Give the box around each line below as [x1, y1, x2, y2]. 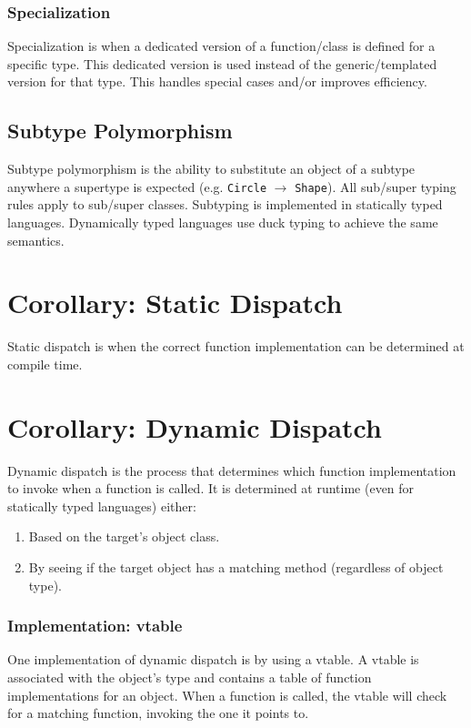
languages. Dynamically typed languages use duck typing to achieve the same [7, 213, 438, 232]
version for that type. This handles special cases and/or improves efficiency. [7, 72, 427, 91]
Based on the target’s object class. [28, 527, 220, 546]
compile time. [7, 354, 83, 373]
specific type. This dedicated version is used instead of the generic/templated [7, 54, 437, 73]
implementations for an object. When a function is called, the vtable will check [7, 685, 447, 704]
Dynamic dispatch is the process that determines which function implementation [7, 460, 456, 480]
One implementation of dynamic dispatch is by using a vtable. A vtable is [7, 650, 419, 669]
